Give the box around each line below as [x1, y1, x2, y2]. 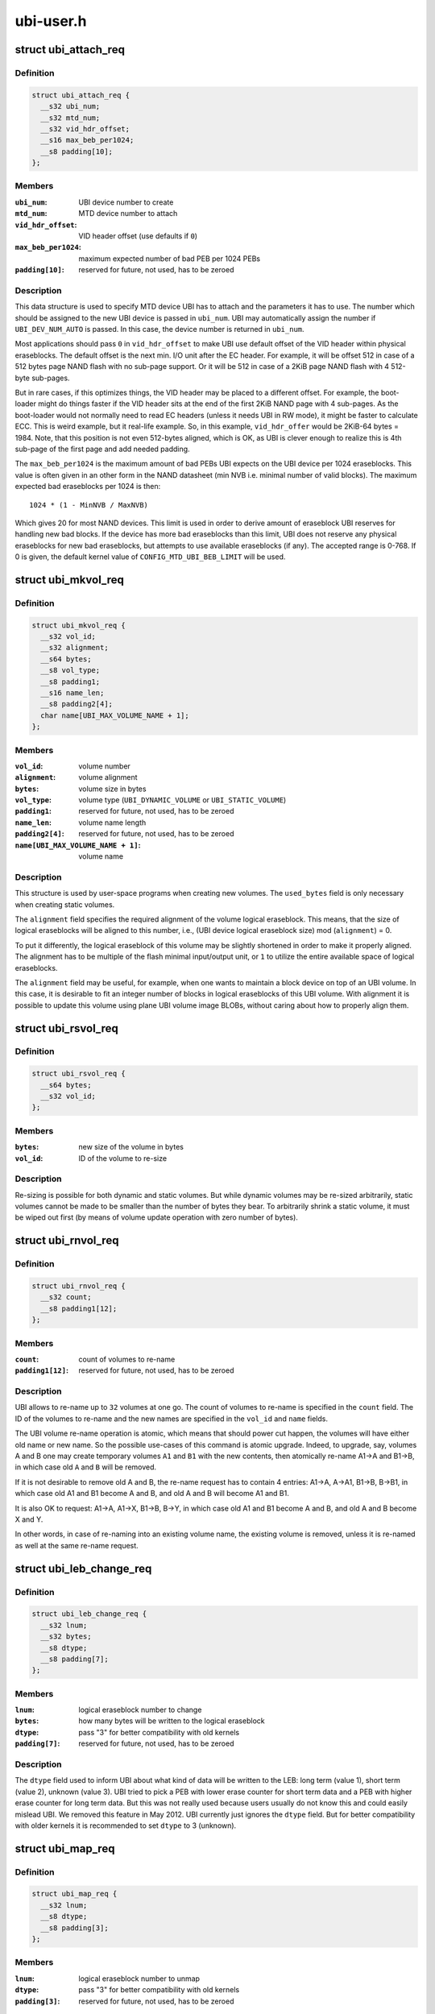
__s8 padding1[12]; [40, 1303, 118, 1313]
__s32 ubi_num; [40, 102, 101, 111]
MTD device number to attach [78, 209, 178, 218]
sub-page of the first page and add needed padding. [14, 444, 190, 454]
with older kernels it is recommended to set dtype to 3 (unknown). [14, 1821, 237, 1830]
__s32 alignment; [40, 643, 109, 653]
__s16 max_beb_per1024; [40, 135, 135, 145]
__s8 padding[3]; [40, 1923, 109, 1933]
